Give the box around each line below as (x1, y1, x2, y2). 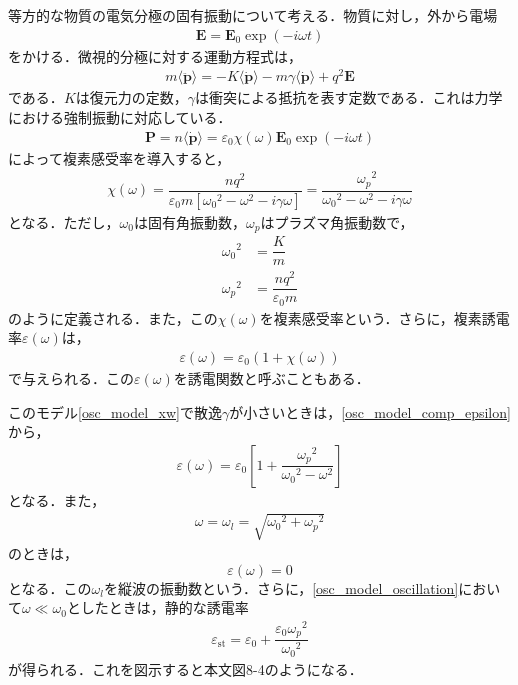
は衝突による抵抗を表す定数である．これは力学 (195, 87, 503, 108)
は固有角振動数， (134, 211, 246, 232)
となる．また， (8, 489, 106, 510)
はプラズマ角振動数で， (260, 211, 414, 232)
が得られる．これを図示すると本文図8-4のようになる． (8, 658, 363, 679)
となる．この (8, 577, 92, 598)
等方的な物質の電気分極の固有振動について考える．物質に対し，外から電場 (8, 5, 498, 25)
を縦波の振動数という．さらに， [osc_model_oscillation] (104, 577, 459, 598)
